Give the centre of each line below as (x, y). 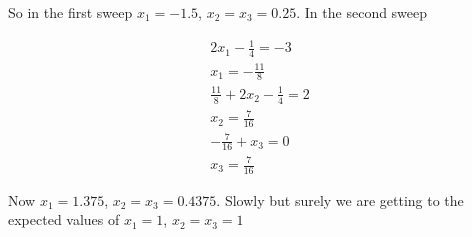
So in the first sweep (70, 12)
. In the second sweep (362, 12)
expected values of (64, 219)
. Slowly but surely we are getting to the (340, 199)
